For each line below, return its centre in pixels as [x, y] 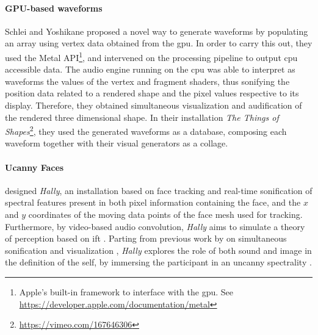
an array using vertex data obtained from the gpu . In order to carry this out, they [159, 43]
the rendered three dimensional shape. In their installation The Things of [142, 117]
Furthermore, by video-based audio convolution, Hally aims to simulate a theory [155, 226]
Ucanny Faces [34, 167]
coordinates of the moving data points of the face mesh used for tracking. [165, 214]
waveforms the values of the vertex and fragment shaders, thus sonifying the [147, 81]
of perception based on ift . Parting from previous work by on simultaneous [146, 238]
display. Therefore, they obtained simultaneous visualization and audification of [154, 105]
